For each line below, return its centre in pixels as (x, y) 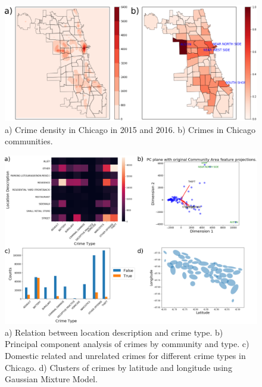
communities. (29, 141)
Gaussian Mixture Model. (51, 379)
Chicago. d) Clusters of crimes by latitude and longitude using (118, 367)
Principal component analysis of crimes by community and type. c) (127, 344)
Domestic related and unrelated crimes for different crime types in (125, 355)
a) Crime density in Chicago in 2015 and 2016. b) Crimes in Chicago (130, 129)
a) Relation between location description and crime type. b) (114, 332)
